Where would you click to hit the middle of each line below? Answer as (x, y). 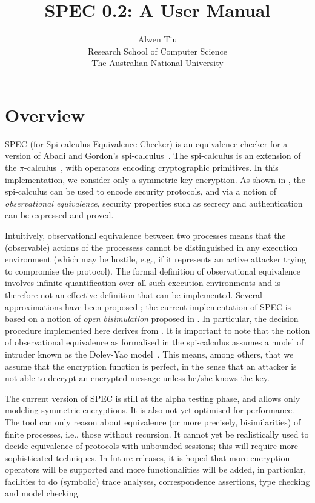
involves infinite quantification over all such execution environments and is (143, 283)
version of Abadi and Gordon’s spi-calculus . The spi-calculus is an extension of (153, 155)
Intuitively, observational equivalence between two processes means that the (145, 235)
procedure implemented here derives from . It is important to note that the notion (157, 330)
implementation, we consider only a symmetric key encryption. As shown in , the (155, 179)
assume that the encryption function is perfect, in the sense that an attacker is (151, 366)
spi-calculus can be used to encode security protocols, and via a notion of (141, 191)
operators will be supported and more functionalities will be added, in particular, (156, 469)
